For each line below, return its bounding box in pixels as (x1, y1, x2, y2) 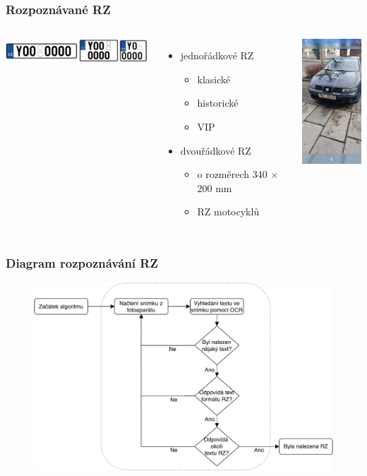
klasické (197, 71, 231, 86)
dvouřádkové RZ (180, 143, 251, 157)
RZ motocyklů (197, 204, 260, 219)
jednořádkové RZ (180, 48, 254, 63)
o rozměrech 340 (197, 167, 267, 182)
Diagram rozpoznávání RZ (6, 254, 158, 271)
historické (197, 95, 239, 110)
